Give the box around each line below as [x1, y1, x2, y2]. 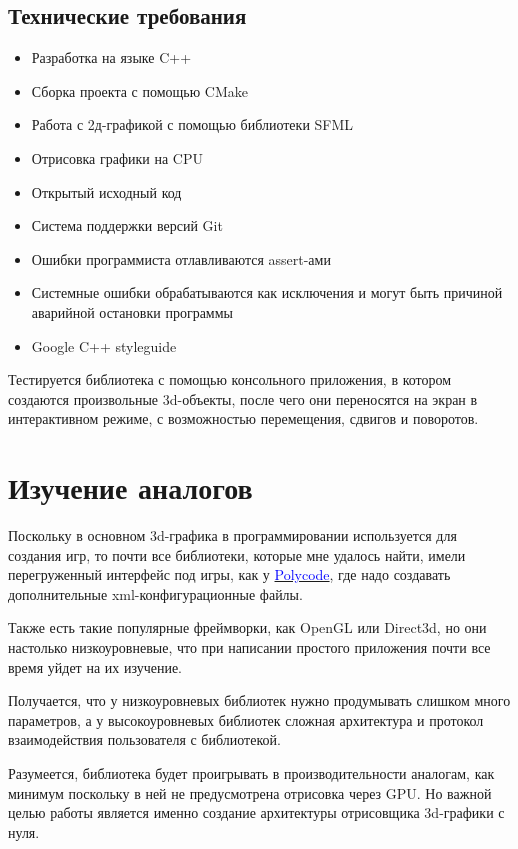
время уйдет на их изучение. [8, 656, 182, 677]
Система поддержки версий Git [31, 215, 223, 236]
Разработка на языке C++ [31, 47, 192, 68]
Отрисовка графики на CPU [31, 147, 203, 168]
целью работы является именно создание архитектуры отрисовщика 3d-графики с [8, 802, 505, 823]
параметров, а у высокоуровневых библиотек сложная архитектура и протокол [8, 709, 484, 730]
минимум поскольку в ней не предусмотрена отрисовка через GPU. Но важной [8, 782, 492, 803]
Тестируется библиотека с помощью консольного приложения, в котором [8, 369, 452, 390]
